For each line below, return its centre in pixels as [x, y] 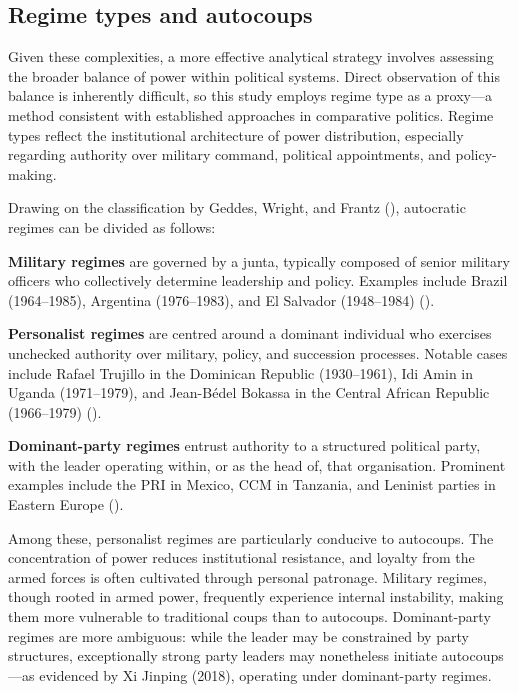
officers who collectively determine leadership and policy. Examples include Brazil [258, 280]
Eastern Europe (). [66, 504]
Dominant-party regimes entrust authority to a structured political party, [244, 445]
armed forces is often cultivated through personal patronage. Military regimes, [247, 576]
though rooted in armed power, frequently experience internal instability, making [256, 596]
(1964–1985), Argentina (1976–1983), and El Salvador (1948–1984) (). [221, 299]
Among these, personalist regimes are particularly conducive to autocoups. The [251, 537]
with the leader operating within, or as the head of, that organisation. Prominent [257, 464]
